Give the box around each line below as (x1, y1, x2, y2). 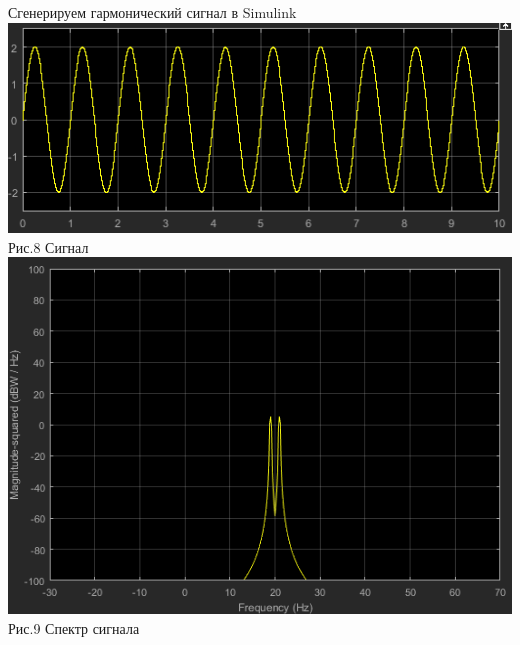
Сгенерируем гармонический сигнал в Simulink (8, 2, 297, 22)
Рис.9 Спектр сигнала (8, 617, 140, 638)
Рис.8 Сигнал (8, 236, 89, 257)
